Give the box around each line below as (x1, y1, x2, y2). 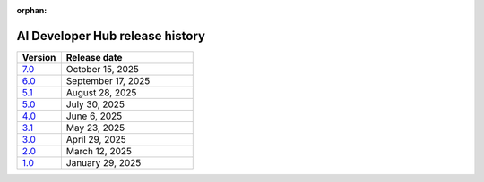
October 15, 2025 (65, 62, 139, 75)
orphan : (16, 5, 48, 15)
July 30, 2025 (65, 98, 125, 111)
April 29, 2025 (65, 133, 127, 145)
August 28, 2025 (65, 86, 137, 98)
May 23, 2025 (65, 121, 125, 134)
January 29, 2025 (65, 156, 142, 169)
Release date (65, 51, 123, 63)
